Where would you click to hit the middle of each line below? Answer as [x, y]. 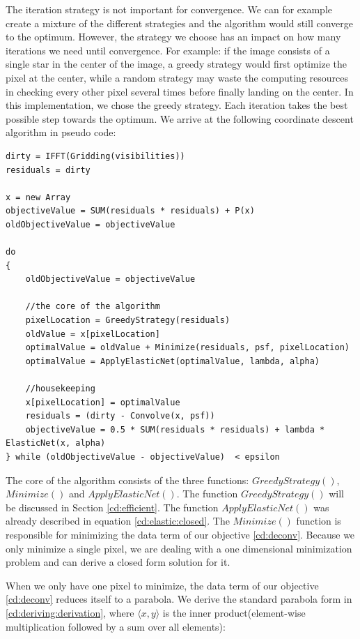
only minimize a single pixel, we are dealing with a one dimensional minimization [179, 548]
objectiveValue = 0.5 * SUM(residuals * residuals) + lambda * [175, 429]
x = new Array [38, 197]
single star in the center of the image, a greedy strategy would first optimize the [177, 64]
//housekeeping [60, 389]
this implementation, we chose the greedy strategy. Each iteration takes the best [177, 105]
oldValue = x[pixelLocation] [93, 334]
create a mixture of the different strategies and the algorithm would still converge [179, 23]
